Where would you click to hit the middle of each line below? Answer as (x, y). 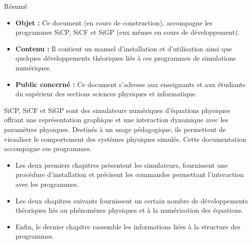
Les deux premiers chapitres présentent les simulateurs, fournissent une (122, 165)
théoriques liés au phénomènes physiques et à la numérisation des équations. (129, 210)
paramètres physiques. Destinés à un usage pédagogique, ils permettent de (115, 129)
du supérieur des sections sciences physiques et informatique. (106, 94)
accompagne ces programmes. (48, 148)
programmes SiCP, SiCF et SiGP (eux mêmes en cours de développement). (127, 32)
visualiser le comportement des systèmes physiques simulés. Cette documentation (125, 139)
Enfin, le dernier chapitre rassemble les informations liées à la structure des (128, 226)
